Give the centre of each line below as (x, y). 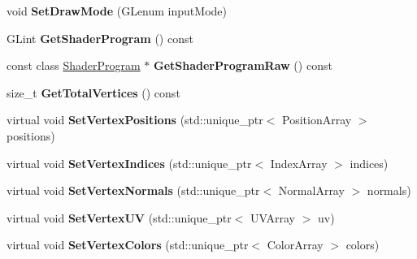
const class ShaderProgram (74, 65)
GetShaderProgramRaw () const (243, 65)
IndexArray (299, 163)
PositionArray (317, 120)
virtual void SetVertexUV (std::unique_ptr (119, 217)
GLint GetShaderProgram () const (100, 38)
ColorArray (295, 245)
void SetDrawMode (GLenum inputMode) (117, 11)
